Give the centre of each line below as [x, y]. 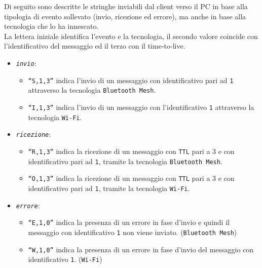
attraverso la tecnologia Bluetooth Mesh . [92, 90]
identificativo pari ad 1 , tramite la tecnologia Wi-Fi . [109, 188]
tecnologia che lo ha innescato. [51, 26]
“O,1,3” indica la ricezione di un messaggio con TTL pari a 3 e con [131, 178]
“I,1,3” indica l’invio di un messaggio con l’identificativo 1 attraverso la [141, 107]
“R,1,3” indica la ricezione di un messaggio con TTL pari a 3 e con [131, 151]
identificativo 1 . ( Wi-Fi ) [65, 259]
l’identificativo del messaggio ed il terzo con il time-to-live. [95, 46]
